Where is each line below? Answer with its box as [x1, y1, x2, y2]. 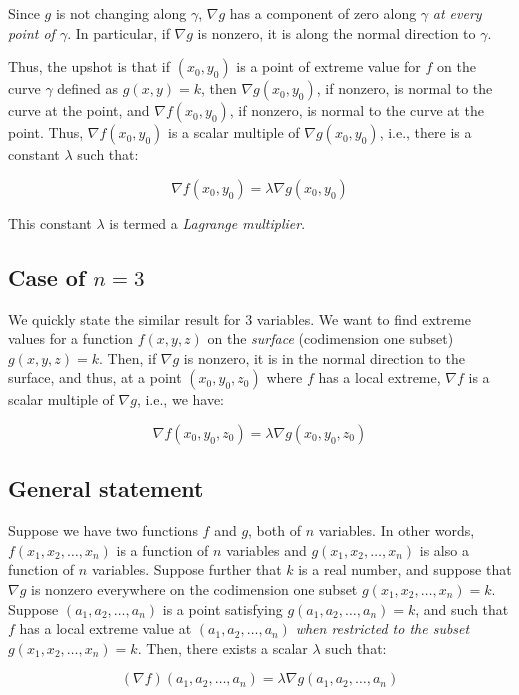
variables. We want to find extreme [256, 308, 471, 329]
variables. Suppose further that [91, 559, 282, 580]
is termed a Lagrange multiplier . [109, 212, 306, 233]
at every [432, 3, 482, 23]
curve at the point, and [8, 100, 150, 121]
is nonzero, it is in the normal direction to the [183, 347, 465, 368]
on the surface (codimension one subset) [207, 328, 454, 349]
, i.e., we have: [136, 389, 225, 410]
